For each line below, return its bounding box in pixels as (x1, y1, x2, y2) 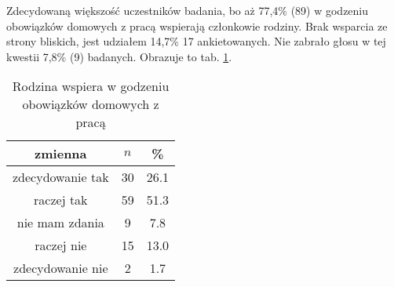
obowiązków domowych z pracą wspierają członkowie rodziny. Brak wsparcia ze (6, 17, 388, 34)
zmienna (35, 144, 87, 163)
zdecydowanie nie (13, 259, 108, 278)
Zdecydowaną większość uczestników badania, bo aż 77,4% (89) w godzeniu (6, 2, 369, 18)
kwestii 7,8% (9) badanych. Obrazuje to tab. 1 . (6, 48, 232, 64)
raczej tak (34, 191, 88, 209)
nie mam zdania (16, 213, 104, 232)
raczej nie (35, 236, 87, 255)
